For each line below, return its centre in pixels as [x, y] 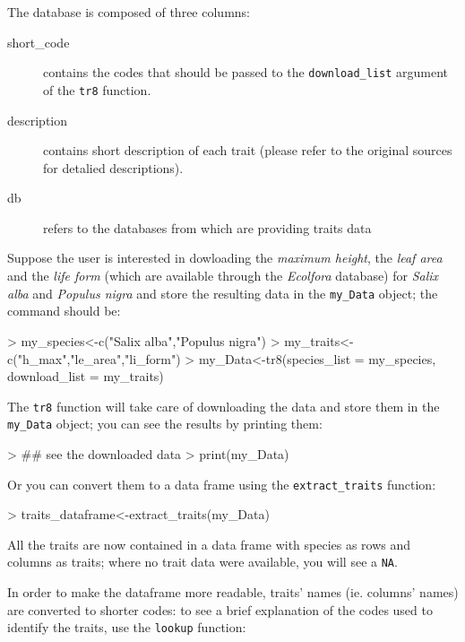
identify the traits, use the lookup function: [127, 627]
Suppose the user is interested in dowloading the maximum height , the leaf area [225, 258]
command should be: [64, 311]
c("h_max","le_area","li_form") [94, 358]
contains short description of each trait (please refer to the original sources [248, 150]
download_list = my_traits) [86, 376]
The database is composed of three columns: [129, 12]
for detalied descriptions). [113, 167]
